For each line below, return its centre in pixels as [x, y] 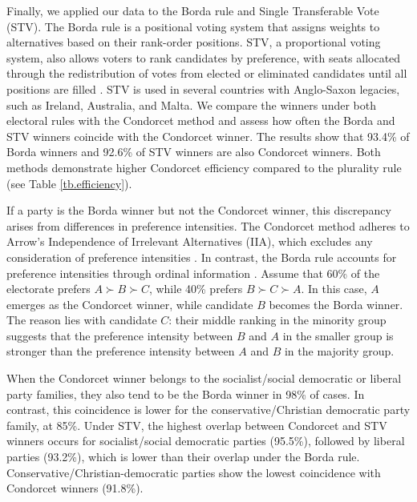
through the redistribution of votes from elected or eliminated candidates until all [207, 73]
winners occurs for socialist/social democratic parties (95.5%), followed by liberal [206, 441]
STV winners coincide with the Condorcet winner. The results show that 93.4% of [208, 136]
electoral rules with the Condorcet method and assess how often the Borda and [201, 120]
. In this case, [334, 289]
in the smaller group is [338, 335]
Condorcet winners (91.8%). [75, 488]
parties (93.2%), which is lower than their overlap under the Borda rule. [183, 457]
